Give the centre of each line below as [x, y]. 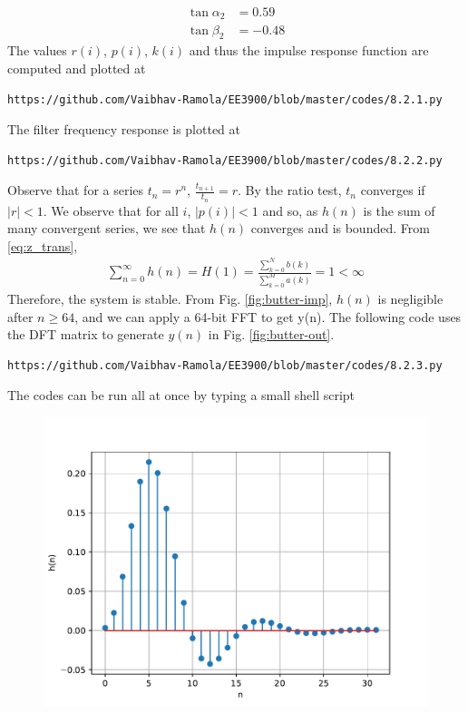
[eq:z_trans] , [43, 245]
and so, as [290, 210]
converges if [393, 190]
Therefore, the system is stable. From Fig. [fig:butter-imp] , [170, 298]
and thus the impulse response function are [309, 50]
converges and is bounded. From [340, 228]
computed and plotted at [77, 68]
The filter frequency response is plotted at [124, 129]
